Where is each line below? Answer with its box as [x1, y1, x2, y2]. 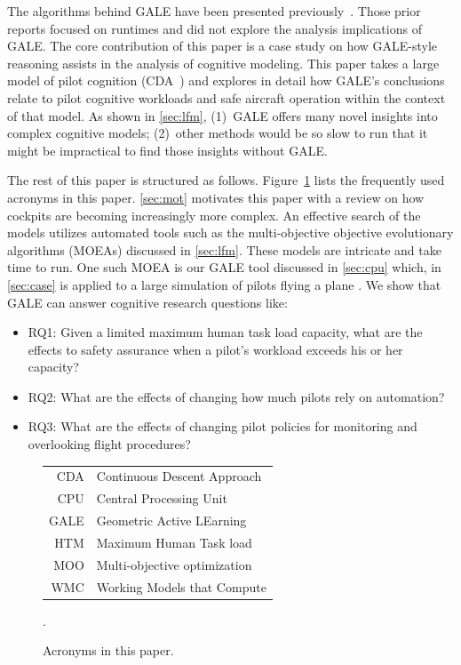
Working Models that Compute [96, 577, 266, 596]
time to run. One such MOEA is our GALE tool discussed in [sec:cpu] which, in [7, 258, 441, 276]
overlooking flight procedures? [28, 435, 191, 453]
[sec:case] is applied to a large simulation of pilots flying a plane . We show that [7, 275, 441, 293]
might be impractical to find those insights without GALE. [7, 140, 328, 159]
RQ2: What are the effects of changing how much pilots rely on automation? [28, 387, 445, 405]
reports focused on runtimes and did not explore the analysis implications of [7, 19, 422, 37]
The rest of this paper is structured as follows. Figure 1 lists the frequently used [7, 171, 445, 189]
